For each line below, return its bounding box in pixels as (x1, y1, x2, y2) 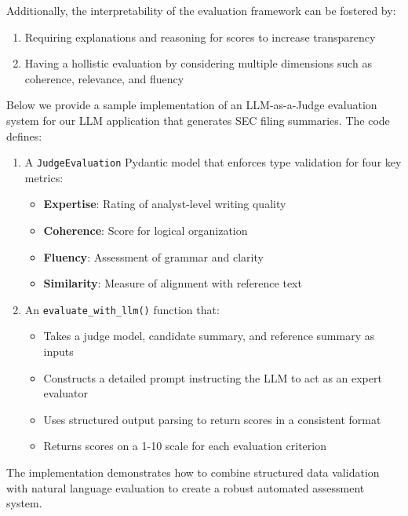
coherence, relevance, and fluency (24, 70, 184, 86)
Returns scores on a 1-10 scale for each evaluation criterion (43, 437, 326, 454)
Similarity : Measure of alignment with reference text (43, 275, 302, 291)
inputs (43, 343, 74, 360)
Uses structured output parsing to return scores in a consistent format (43, 411, 381, 427)
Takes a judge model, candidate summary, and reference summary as (43, 328, 375, 344)
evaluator (43, 385, 89, 401)
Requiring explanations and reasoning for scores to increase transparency (24, 28, 376, 45)
